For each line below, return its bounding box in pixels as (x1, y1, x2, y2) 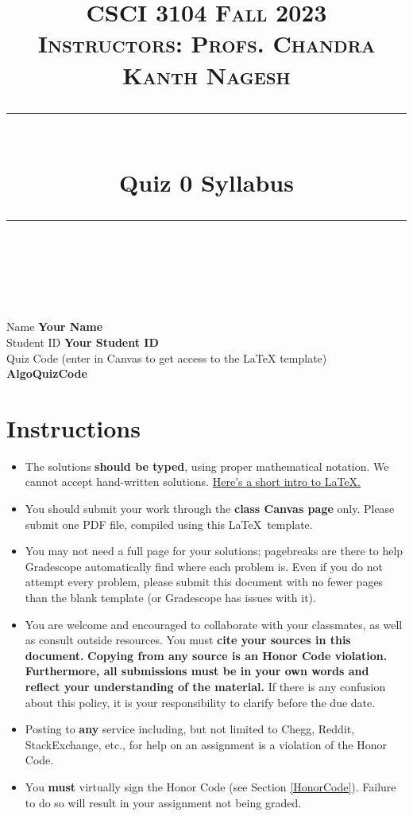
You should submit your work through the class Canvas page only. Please (25, 500, 395, 516)
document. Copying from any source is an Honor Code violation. (25, 647, 388, 663)
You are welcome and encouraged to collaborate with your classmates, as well (25, 616, 403, 632)
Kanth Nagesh (122, 58, 291, 91)
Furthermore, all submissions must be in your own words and (25, 663, 369, 679)
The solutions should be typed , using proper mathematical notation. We (25, 457, 389, 474)
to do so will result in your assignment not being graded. (25, 794, 302, 810)
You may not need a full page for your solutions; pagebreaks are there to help (25, 542, 403, 559)
